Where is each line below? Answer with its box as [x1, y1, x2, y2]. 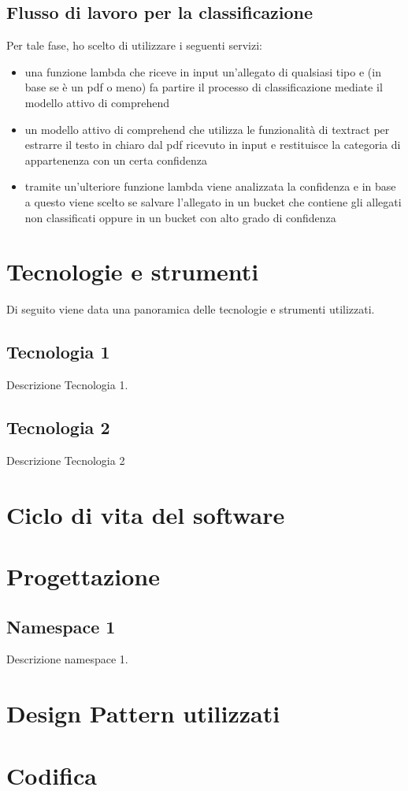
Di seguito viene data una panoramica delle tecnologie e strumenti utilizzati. [6, 301, 375, 318]
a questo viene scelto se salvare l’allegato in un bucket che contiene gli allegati [24, 193, 402, 210]
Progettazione [6, 560, 160, 592]
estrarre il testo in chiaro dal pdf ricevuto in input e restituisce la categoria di [24, 136, 401, 153]
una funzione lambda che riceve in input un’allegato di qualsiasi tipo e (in [24, 63, 381, 80]
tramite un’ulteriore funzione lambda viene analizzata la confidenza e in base [24, 178, 396, 195]
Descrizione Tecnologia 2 [6, 451, 125, 468]
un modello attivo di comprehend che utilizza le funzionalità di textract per [24, 121, 390, 137]
